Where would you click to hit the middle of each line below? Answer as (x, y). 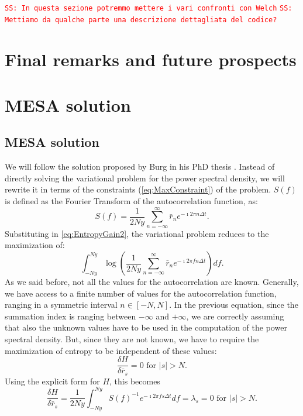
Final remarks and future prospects (151, 59)
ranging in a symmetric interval (61, 305)
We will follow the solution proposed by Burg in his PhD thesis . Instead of (140, 166)
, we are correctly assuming (235, 316)
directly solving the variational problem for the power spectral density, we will (145, 178)
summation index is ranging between (70, 316)
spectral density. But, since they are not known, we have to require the (132, 338)
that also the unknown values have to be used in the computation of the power (146, 327)
